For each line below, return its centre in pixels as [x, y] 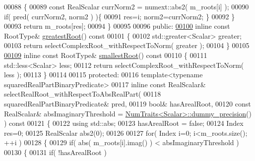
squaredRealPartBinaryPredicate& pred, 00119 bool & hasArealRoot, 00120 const [127, 103]
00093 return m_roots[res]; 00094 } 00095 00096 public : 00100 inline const [117, 26]
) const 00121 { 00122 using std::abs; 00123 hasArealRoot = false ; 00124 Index [124, 123]
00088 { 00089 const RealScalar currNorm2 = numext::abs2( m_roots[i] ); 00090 [127, 6]
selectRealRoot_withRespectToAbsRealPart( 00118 [83, 94]
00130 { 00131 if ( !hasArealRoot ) [55, 152]
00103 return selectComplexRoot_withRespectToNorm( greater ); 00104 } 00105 [127, 45]
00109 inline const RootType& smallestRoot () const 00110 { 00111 [106, 55]
